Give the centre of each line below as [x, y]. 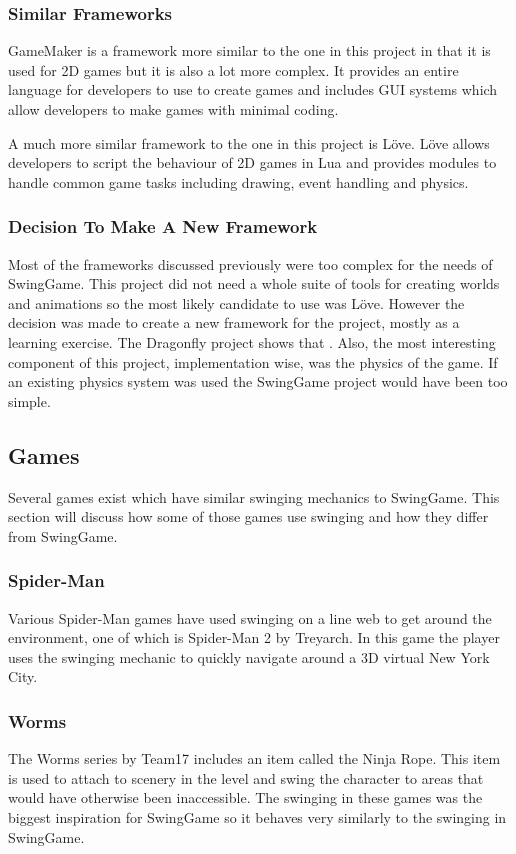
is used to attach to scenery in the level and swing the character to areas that [246, 777]
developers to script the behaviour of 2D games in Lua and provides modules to [252, 162]
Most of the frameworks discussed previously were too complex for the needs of [250, 263]
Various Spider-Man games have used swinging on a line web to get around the [250, 617]
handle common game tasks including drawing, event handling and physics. [238, 181]
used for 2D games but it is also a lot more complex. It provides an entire [233, 69]
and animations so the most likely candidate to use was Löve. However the [236, 302]
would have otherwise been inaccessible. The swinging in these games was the [245, 797]
